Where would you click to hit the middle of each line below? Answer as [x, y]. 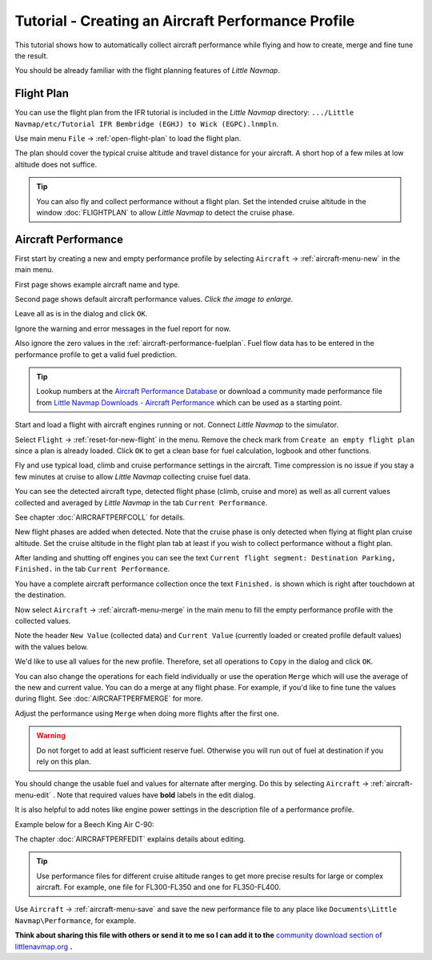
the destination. [40, 595]
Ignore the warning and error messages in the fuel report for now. [123, 328]
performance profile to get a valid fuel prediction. [96, 354]
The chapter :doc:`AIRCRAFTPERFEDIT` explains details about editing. [130, 839]
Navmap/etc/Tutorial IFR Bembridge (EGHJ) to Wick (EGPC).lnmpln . [147, 123]
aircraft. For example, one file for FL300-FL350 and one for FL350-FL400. [159, 887]
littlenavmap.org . [44, 946]
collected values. [43, 621]
